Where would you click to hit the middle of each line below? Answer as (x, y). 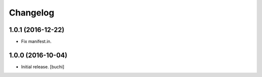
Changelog (32, 13)
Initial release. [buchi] (43, 67)
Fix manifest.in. (36, 42)
